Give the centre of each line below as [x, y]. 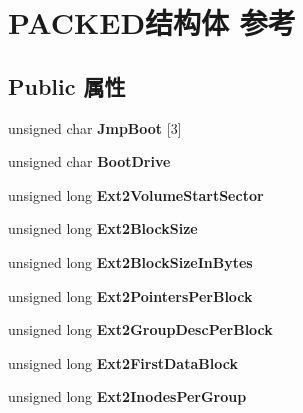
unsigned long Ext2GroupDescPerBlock [140, 329]
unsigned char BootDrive [89, 161]
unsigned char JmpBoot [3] [95, 127]
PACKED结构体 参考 [152, 22]
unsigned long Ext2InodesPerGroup [127, 396]
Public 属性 [67, 85]
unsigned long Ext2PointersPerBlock [130, 295]
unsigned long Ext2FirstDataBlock [123, 362]
